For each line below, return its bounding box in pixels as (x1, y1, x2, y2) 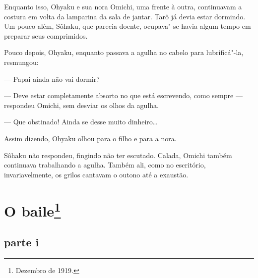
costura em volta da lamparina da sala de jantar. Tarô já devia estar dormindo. (4, 11, 246, 21)
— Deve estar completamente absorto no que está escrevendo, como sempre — (4, 90, 243, 101)
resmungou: (4, 56, 39, 67)
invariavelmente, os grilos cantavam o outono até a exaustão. (4, 169, 189, 179)
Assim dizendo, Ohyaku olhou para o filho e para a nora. (4, 133, 177, 143)
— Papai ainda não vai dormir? (4, 73, 100, 84)
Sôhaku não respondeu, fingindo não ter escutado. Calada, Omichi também (4, 150, 232, 160)
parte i (4, 234, 39, 250)
